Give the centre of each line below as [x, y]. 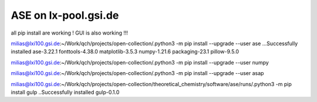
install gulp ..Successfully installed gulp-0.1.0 [65, 92]
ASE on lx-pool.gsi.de [65, 15]
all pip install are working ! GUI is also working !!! [70, 33]
